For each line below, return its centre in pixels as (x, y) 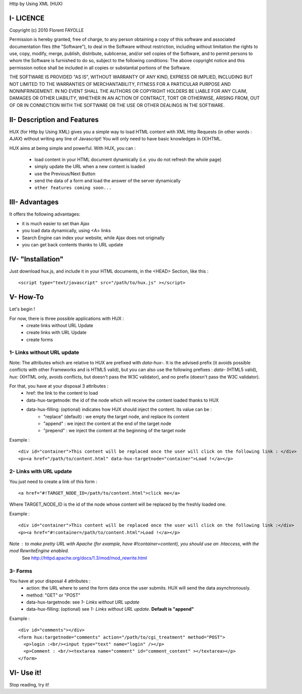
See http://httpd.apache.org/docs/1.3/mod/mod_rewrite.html (85, 558)
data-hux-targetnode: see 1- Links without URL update (83, 602)
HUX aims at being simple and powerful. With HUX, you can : (72, 148)
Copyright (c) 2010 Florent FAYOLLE (47, 30)
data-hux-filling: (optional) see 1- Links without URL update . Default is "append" (110, 609)
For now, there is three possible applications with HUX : (67, 318)
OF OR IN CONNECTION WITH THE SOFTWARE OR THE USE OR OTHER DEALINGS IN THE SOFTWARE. (117, 105)
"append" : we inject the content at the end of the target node (107, 423)
